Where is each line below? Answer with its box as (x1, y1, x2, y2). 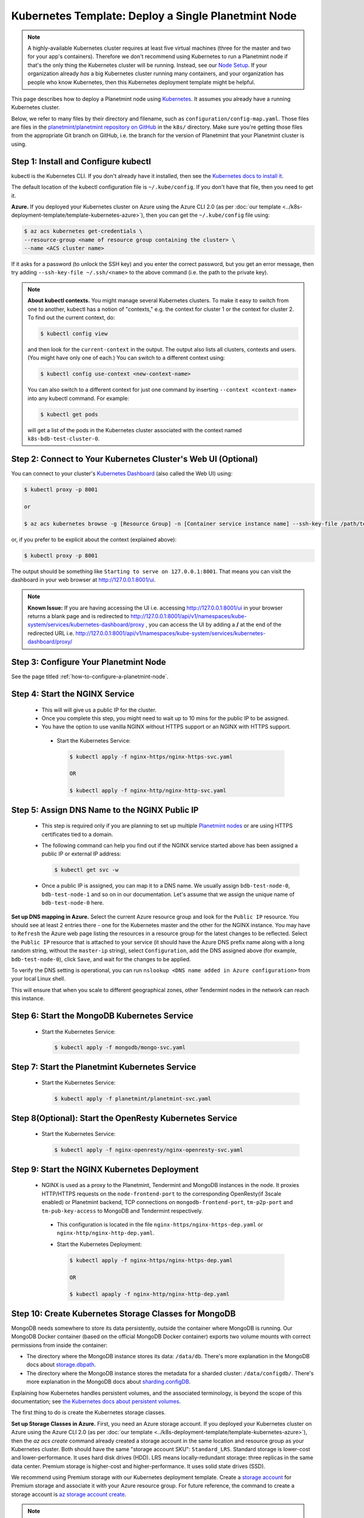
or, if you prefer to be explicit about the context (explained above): (11, 536, 177, 543)
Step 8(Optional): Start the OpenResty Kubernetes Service (11, 1113, 238, 1123)
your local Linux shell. (11, 975, 66, 982)
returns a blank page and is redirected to (27, 613, 130, 620)
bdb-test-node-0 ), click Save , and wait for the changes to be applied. (11, 955, 191, 962)
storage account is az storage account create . (11, 1491, 127, 1498)
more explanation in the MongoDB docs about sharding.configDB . (26, 1378, 191, 1386)
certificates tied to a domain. (41, 831, 113, 838)
